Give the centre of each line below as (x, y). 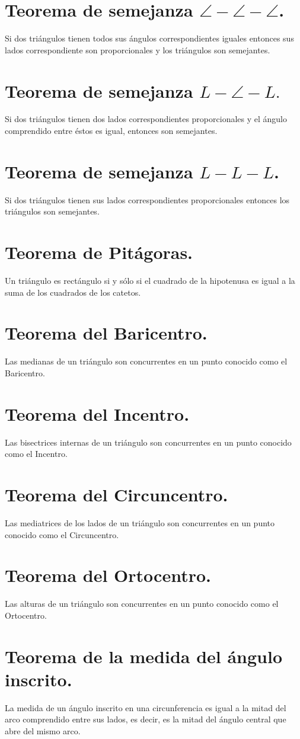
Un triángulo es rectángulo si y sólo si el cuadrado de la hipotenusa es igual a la (150, 281)
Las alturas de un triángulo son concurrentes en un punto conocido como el (142, 604)
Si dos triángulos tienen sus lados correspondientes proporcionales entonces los (147, 199)
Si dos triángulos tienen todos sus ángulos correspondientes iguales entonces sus (149, 38)
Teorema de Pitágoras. (99, 252)
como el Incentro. (36, 454)
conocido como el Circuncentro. (62, 534)
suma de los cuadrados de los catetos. (73, 292)
